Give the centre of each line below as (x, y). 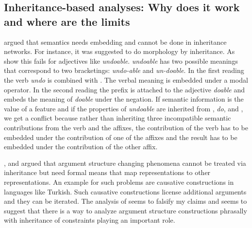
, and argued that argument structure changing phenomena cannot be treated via (125, 163)
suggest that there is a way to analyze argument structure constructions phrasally (126, 210)
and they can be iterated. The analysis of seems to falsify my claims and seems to (126, 201)
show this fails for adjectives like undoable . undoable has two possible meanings (121, 61)
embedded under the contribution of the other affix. (81, 147)
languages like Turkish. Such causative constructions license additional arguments (125, 191)
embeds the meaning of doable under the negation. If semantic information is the (124, 99)
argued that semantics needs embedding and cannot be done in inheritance (115, 42)
